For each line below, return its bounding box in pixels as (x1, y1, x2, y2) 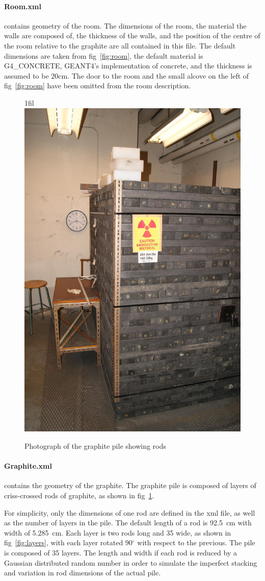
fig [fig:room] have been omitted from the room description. (4, 80, 191, 91)
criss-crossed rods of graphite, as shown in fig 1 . (4, 490, 154, 500)
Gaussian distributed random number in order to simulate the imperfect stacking (4, 557, 257, 568)
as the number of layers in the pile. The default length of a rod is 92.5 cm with (4, 517, 252, 528)
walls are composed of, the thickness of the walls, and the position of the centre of (4, 30, 260, 41)
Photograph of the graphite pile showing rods (24, 440, 166, 451)
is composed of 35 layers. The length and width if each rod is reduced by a (4, 547, 237, 558)
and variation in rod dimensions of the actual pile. (4, 567, 161, 578)
